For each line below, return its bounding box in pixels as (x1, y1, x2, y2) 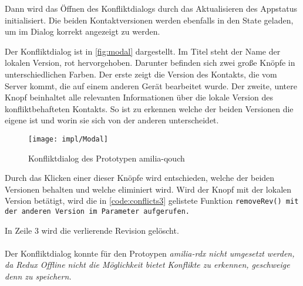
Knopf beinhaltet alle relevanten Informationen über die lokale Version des (5, 91, 273, 103)
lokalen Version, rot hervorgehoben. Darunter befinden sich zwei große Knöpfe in (5, 56, 295, 69)
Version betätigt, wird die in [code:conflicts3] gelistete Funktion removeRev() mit (5, 194, 299, 207)
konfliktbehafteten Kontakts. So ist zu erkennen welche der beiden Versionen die (5, 102, 294, 115)
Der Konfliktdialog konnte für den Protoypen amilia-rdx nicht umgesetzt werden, (5, 247, 295, 259)
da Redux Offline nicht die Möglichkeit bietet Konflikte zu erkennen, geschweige (5, 258, 290, 271)
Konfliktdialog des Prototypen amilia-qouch (28, 152, 185, 164)
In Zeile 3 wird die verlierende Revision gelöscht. (5, 224, 179, 236)
